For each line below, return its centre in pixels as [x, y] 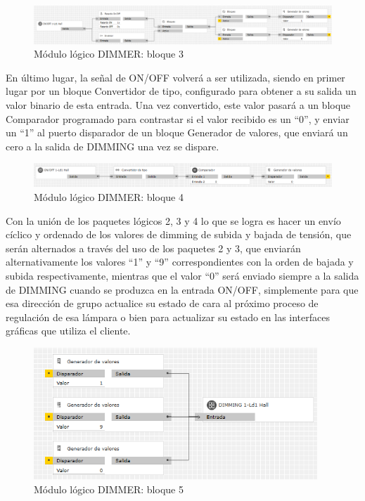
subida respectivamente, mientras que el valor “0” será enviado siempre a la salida [182, 275]
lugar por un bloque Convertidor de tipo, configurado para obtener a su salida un [181, 91]
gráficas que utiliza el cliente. [68, 331]
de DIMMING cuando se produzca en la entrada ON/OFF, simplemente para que [182, 289]
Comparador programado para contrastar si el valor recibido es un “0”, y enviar [178, 118]
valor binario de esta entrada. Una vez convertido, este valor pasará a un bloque [178, 105]
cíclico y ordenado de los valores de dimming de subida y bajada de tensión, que [179, 234]
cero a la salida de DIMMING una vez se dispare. [113, 146]
